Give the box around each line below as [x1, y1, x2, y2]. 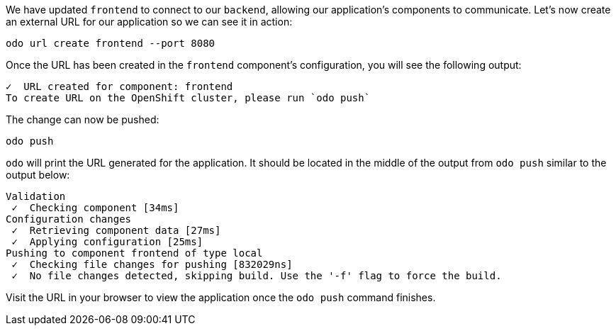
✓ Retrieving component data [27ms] [11, 225, 221, 236]
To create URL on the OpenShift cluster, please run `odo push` [6, 92, 371, 103]
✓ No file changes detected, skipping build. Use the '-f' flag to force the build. [11, 270, 502, 281]
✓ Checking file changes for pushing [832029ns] [11, 259, 293, 270]
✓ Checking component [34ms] [11, 202, 179, 213]
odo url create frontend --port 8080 [6, 38, 215, 49]
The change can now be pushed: [6, 113, 159, 125]
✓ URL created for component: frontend [6, 81, 233, 92]
